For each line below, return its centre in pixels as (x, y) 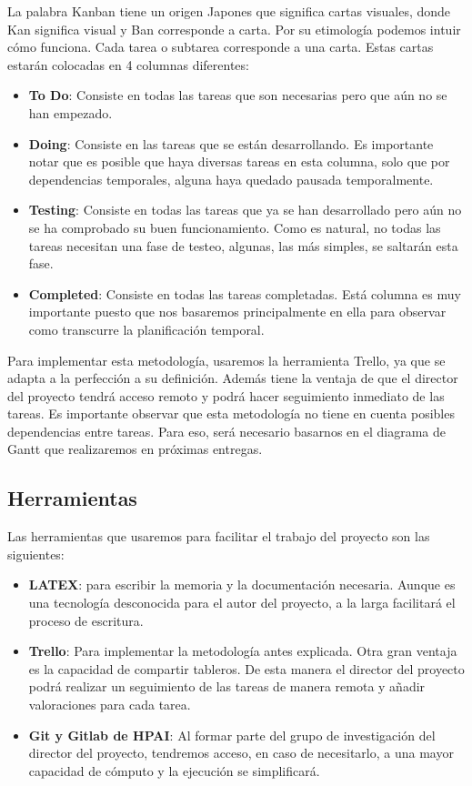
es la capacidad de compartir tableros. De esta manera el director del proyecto (246, 668)
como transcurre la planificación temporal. (146, 329)
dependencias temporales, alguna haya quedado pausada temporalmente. (231, 179)
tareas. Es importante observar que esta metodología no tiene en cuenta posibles (231, 413)
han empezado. (70, 112)
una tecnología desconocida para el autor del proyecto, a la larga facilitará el (242, 603)
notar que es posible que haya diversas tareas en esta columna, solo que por (239, 161)
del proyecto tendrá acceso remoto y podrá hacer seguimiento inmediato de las (226, 395)
